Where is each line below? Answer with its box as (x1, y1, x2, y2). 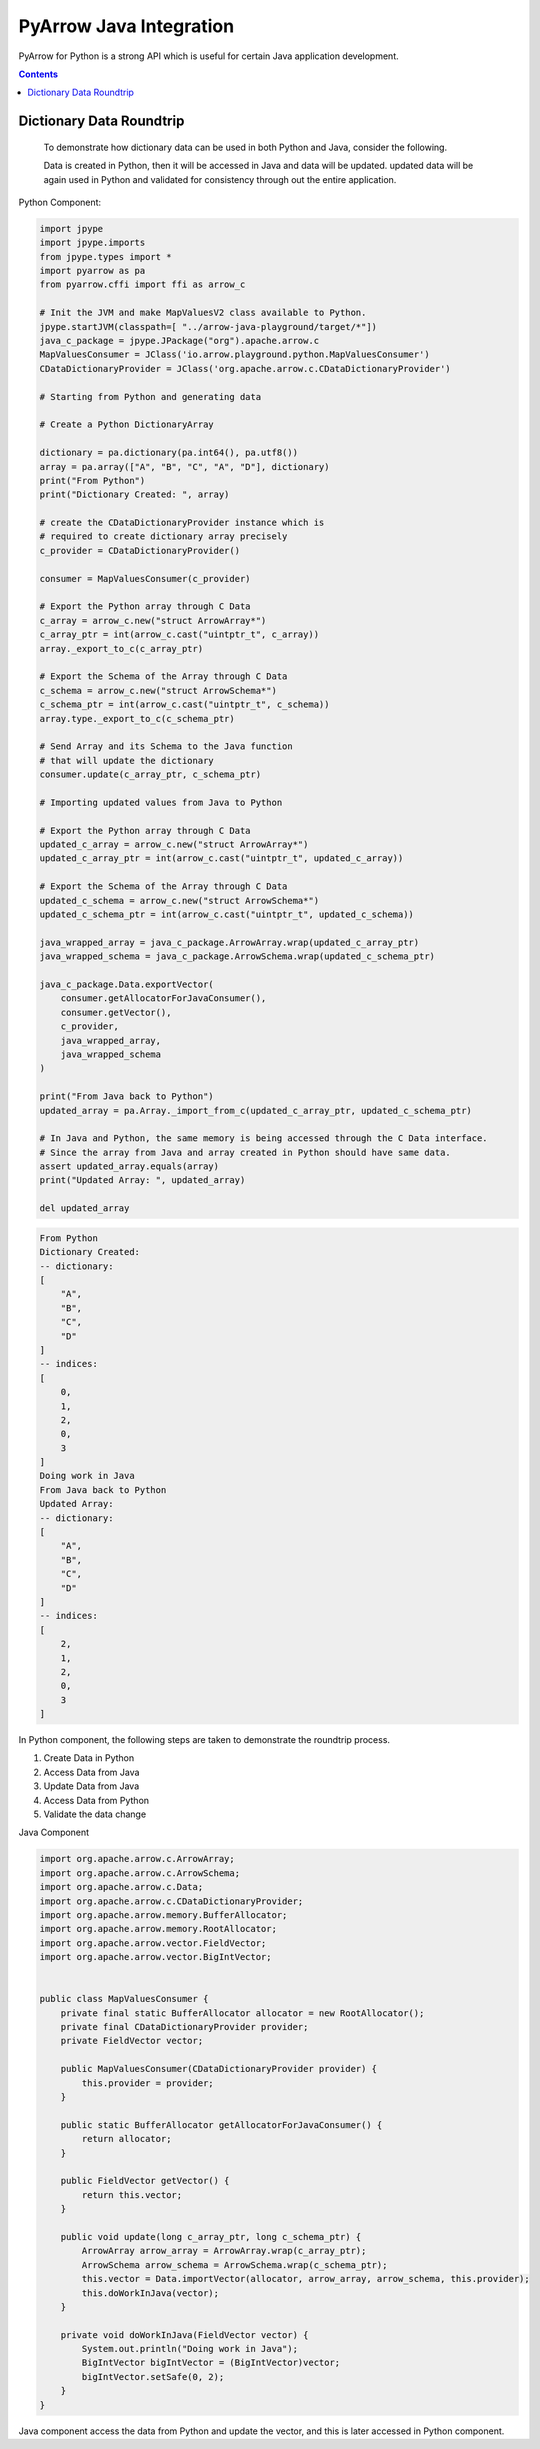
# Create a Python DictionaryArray (39, 419, 214, 430)
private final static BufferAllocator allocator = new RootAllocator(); (60, 2007, 425, 2019)
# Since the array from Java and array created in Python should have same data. (39, 1146, 452, 1158)
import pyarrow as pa (39, 265, 146, 277)
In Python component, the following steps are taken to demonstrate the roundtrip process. (18, 1734, 390, 1746)
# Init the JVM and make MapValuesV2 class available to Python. (39, 307, 367, 319)
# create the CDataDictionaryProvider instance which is (39, 517, 325, 529)
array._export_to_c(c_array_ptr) (39, 643, 204, 654)
